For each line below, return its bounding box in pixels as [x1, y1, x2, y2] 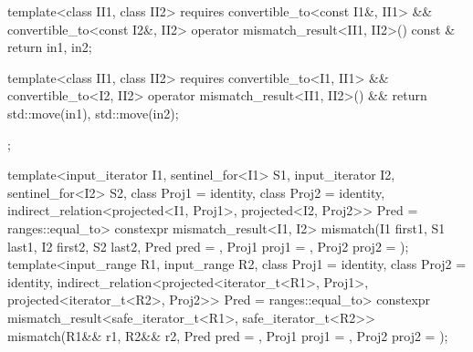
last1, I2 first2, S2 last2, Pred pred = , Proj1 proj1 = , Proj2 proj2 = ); [7, 236, 409, 255]
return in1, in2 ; [7, 37, 92, 57]
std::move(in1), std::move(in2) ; [7, 103, 179, 122]
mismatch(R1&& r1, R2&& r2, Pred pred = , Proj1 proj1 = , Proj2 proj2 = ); [7, 326, 448, 345]
